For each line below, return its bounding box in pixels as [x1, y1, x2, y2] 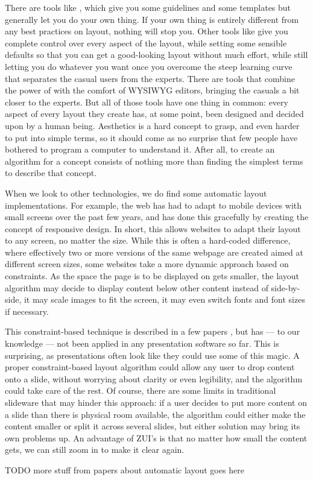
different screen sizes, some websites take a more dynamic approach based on [5, 257, 289, 270]
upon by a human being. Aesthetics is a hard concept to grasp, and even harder [5, 119, 300, 131]
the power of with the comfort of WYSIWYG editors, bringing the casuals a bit [5, 84, 300, 96]
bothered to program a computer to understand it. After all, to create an [5, 143, 275, 156]
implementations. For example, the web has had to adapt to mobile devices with [5, 198, 302, 211]
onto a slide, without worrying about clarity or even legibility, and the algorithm [5, 372, 303, 385]
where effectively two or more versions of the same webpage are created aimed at [5, 245, 304, 258]
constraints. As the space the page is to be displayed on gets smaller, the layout [5, 270, 299, 282]
